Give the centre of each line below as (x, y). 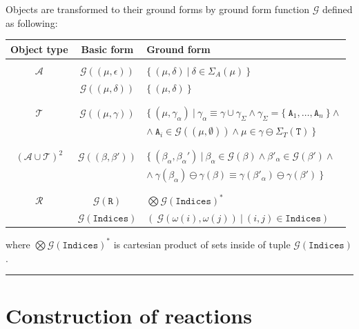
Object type (39, 49)
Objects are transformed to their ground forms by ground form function (158, 9)
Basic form (107, 49)
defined (337, 9)
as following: (32, 22)
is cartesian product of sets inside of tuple (202, 244)
